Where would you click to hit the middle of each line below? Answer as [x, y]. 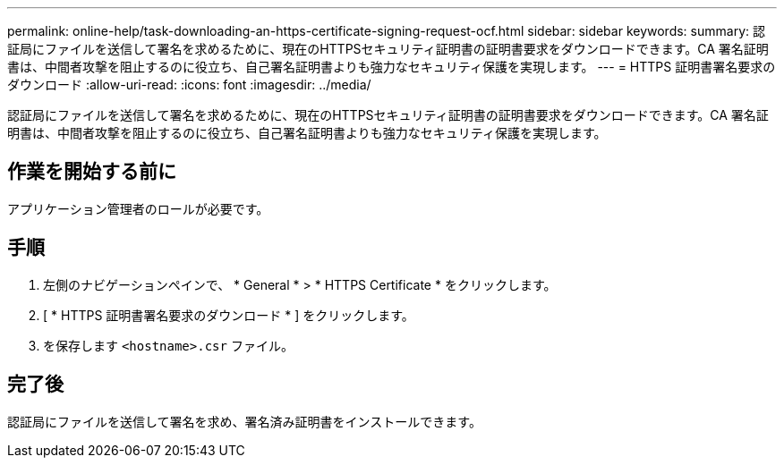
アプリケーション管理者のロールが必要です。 [138, 208]
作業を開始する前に [92, 172]
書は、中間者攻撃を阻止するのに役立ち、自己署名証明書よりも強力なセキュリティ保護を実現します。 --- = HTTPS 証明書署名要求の [392, 67]
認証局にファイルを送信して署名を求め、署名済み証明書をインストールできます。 [244, 421]
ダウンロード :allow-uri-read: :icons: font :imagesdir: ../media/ [189, 85]
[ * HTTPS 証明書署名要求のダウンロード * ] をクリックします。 [229, 315]
